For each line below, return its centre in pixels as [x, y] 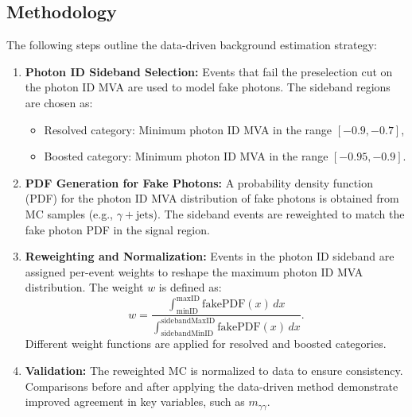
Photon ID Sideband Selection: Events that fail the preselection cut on [209, 71]
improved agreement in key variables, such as [135, 402]
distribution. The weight [84, 287]
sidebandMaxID [188, 321]
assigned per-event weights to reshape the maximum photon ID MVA [194, 271]
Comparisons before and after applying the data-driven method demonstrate [212, 386]
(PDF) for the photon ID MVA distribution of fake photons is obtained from [212, 198]
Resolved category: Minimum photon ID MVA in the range [188, 129]
